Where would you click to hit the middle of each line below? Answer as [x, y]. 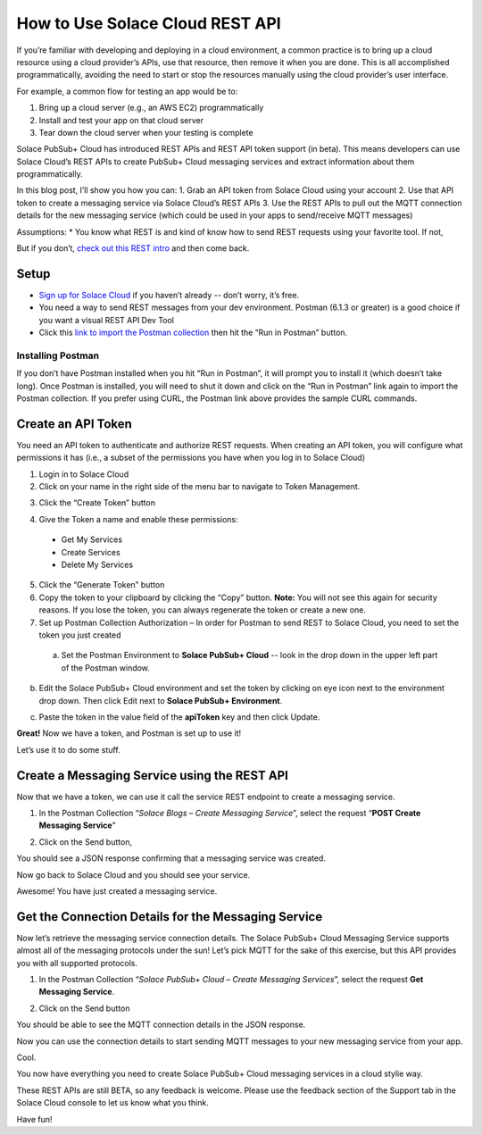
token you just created [80, 635]
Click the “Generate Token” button [102, 585]
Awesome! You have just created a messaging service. [117, 891]
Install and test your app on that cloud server [121, 120]
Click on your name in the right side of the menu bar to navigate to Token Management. [199, 487]
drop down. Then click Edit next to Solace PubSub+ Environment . [161, 700]
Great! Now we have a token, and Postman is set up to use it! [129, 733]
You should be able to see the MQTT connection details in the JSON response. [161, 1025]
